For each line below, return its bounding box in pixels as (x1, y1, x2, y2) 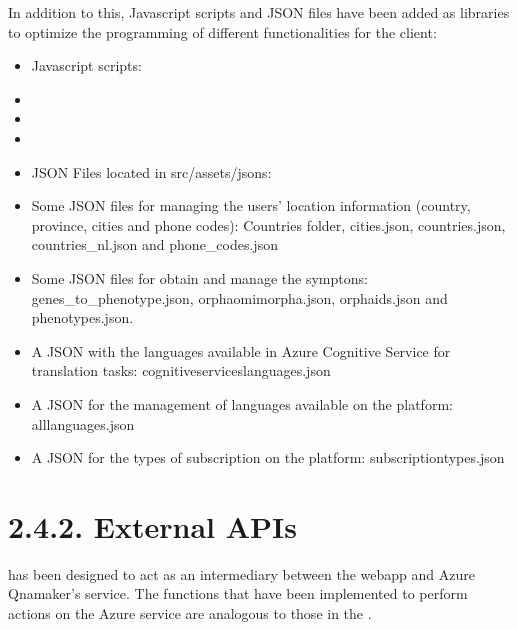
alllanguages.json (31, 413, 135, 434)
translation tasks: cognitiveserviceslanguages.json (31, 360, 331, 381)
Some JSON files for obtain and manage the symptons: (31, 267, 368, 288)
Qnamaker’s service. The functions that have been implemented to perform (8, 583, 468, 604)
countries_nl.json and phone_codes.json (31, 234, 278, 255)
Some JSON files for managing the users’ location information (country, (31, 195, 471, 216)
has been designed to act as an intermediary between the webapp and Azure (8, 563, 475, 584)
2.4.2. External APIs (8, 505, 297, 546)
